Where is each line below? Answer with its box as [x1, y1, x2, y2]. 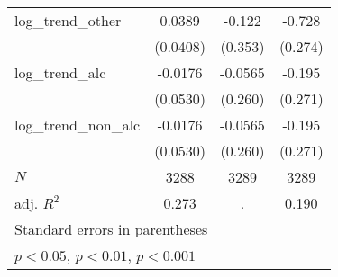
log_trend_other [14, 10, 122, 31]
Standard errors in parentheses [14, 219, 208, 239]
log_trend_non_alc [14, 114, 141, 135]
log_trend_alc [14, 62, 106, 83]
